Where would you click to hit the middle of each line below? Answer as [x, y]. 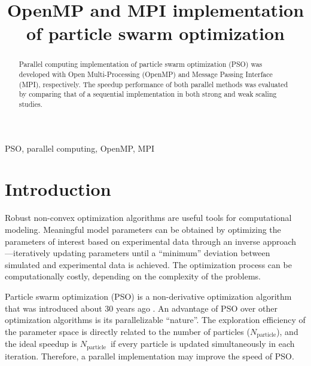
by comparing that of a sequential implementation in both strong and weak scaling [148, 94]
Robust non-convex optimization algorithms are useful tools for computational [148, 218]
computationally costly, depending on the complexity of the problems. [133, 276]
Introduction [58, 189]
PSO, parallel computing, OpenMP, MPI [80, 148]
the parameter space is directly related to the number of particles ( [127, 331]
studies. [31, 104]
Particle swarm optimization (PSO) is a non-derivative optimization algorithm [148, 296]
